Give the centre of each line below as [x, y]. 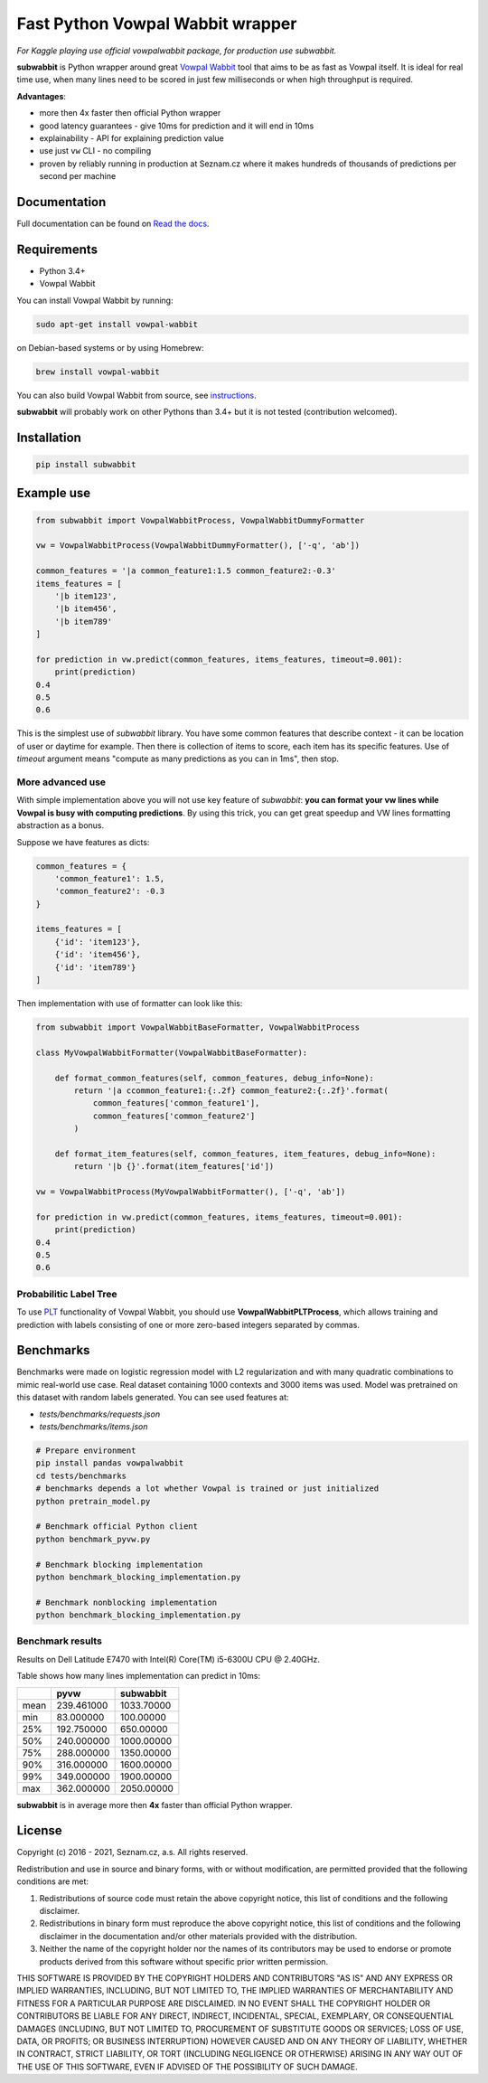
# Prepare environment [86, 1450]
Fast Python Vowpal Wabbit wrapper [157, 24]
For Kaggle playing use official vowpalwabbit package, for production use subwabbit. [177, 51]
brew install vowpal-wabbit [98, 372]
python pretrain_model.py [93, 1501]
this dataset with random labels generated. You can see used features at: [153, 1398]
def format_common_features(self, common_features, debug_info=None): [215, 1078]
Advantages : [42, 96]
